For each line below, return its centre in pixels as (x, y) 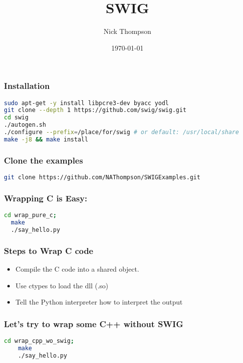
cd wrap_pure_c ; (30, 215)
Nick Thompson (127, 31)
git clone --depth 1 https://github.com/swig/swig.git (95, 110)
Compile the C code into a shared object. (77, 269)
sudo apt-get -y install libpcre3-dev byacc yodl (86, 103)
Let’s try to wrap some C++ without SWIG (94, 323)
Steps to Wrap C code (49, 250)
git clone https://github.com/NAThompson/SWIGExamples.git (102, 178)
